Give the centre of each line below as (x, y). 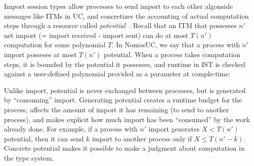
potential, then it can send (44, 138)
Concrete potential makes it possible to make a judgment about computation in (124, 148)
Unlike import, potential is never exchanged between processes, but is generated (125, 90)
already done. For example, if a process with (71, 129)
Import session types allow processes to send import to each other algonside (118, 6)
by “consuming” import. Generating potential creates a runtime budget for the (123, 100)
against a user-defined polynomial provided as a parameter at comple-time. (117, 74)
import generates (174, 129)
